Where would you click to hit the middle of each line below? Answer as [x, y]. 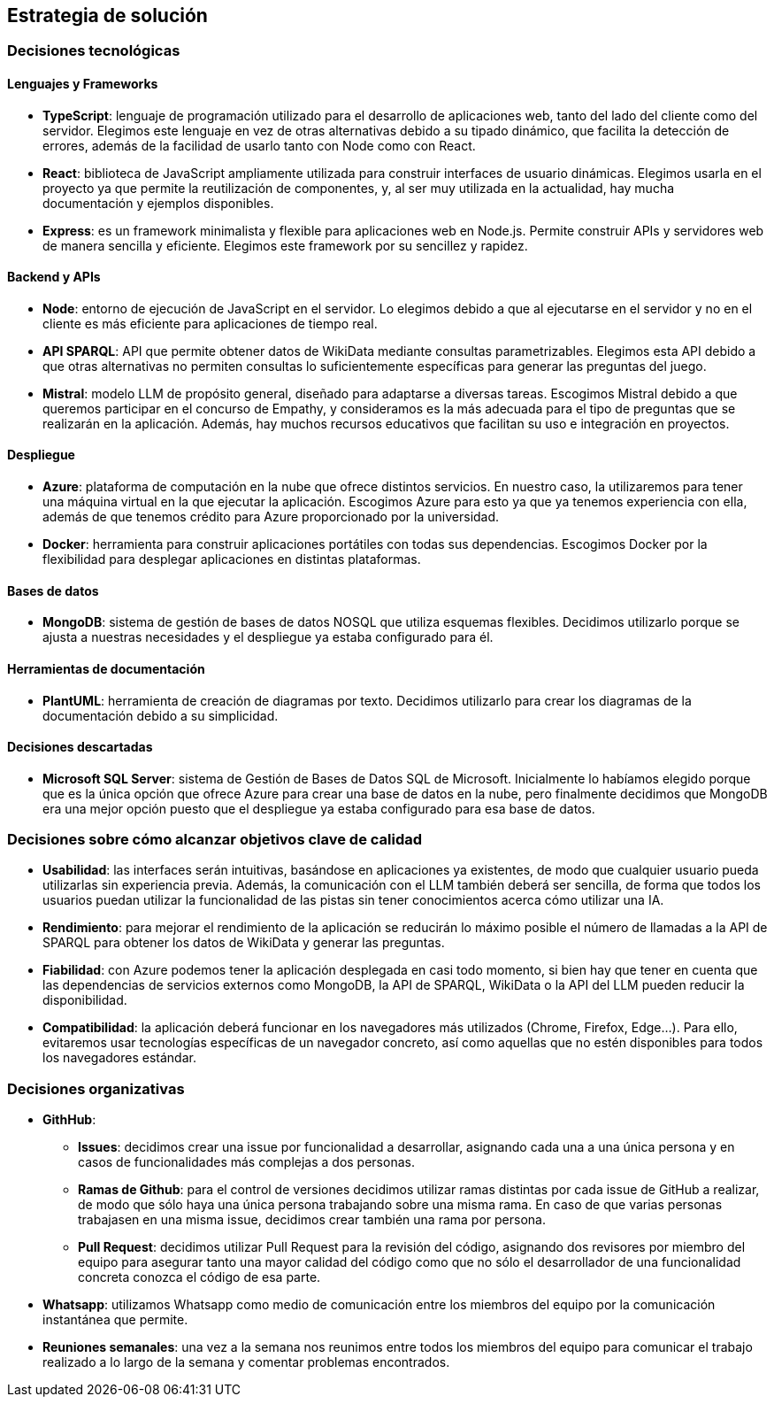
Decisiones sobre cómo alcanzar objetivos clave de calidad [215, 840]
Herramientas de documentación [106, 668]
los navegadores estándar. [119, 1058]
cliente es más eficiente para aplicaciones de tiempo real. [210, 323]
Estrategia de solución [107, 15]
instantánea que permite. [115, 1320]
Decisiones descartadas [80, 747]
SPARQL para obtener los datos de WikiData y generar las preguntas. [244, 943]
